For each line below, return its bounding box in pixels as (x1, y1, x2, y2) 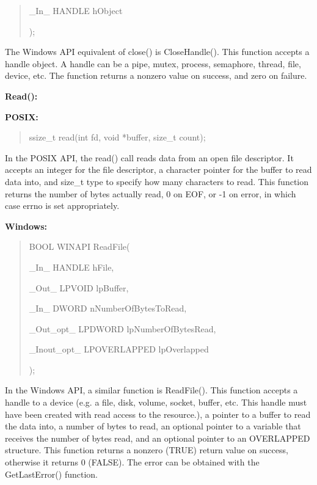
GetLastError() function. (5, 467, 98, 480)
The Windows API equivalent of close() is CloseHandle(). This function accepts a (5, 45, 310, 58)
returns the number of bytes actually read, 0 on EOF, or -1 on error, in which (5, 187, 296, 200)
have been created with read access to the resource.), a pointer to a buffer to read (5, 407, 311, 420)
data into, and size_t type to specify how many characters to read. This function (5, 175, 309, 188)
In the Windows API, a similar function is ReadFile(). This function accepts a (5, 384, 298, 396)
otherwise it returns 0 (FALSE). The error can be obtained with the (5, 456, 260, 469)
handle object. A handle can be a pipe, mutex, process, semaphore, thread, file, (5, 57, 301, 70)
